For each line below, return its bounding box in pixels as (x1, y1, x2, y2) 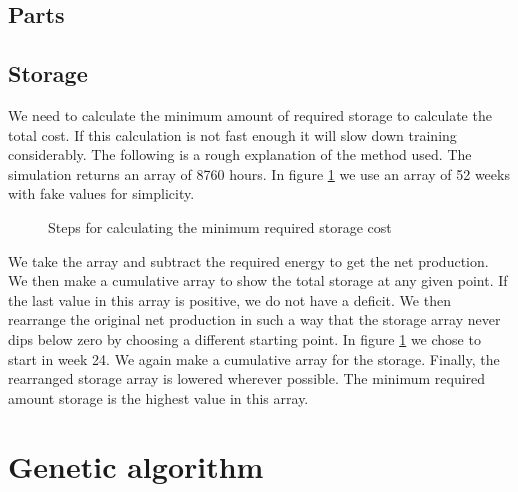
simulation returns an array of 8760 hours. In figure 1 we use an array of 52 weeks (8, 163, 510, 184)
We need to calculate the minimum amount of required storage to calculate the (8, 104, 492, 125)
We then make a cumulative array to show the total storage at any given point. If (8, 270, 508, 291)
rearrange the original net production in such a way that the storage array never (8, 309, 501, 330)
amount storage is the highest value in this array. (8, 387, 309, 408)
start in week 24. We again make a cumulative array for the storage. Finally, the (8, 348, 500, 369)
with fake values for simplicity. (8, 183, 195, 204)
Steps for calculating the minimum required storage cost (48, 216, 392, 237)
